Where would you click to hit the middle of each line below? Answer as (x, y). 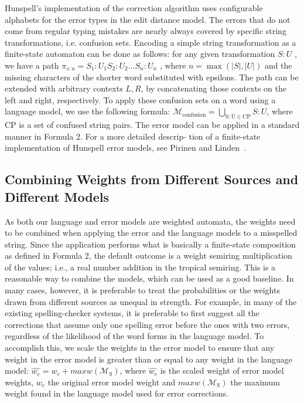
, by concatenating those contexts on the (214, 88)
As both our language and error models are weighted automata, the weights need (150, 221)
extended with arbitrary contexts (64, 88)
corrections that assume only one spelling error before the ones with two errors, (147, 324)
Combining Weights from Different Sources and (152, 179)
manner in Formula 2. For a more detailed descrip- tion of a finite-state (133, 136)
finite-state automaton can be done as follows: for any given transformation (140, 54)
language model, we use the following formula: (88, 111)
